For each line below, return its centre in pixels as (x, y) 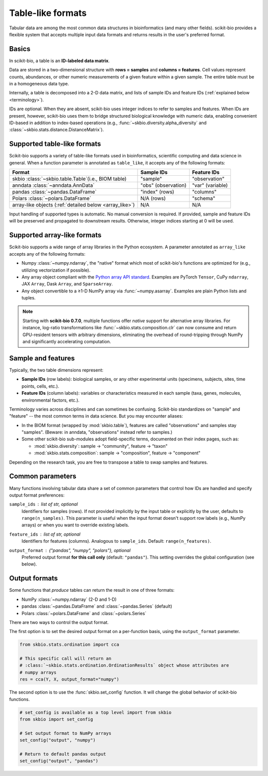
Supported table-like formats (55, 144)
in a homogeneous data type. (39, 84)
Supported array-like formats (55, 235)
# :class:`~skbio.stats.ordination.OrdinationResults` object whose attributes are (124, 666)
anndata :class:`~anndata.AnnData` (53, 185)
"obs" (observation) (163, 185)
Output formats (33, 578)
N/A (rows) (153, 199)
